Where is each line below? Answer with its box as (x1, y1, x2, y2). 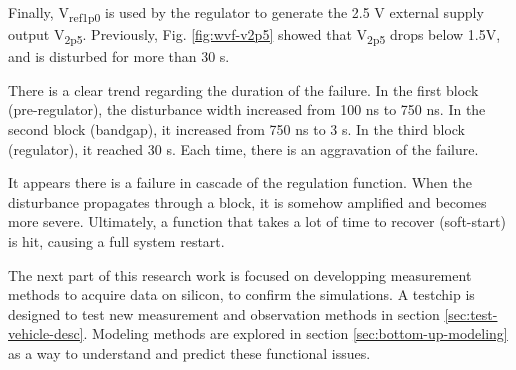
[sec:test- (444, 303, 498, 324)
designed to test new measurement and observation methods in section (8, 303, 440, 324)
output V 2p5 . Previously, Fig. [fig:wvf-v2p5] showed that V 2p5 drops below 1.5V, (8, 24, 501, 47)
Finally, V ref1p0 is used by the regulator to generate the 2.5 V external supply (8, 2, 484, 25)
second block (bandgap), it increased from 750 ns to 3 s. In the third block (8, 119, 465, 140)
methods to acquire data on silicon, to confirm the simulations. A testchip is (8, 284, 475, 305)
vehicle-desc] (8, 323, 84, 344)
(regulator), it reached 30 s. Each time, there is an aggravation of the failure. (8, 138, 479, 159)
